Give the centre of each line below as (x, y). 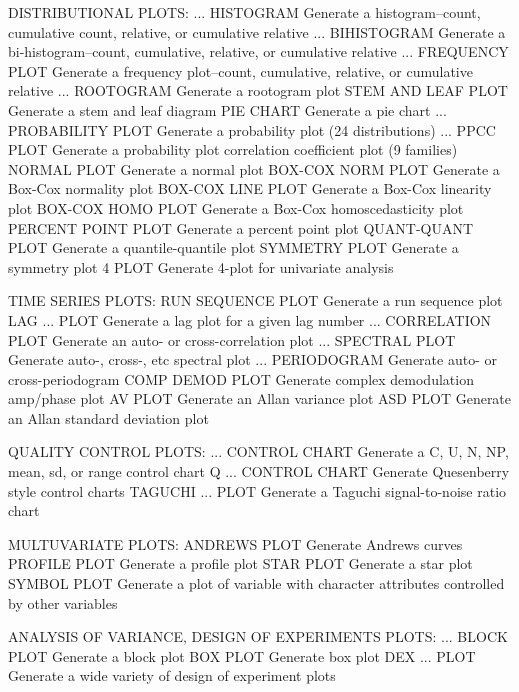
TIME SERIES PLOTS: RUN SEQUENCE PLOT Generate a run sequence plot (255, 300)
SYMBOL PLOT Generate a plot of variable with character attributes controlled (256, 583)
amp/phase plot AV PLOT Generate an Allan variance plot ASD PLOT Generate (260, 398)
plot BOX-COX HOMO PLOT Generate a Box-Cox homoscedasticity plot (236, 207)
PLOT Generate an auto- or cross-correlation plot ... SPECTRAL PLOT (232, 339)
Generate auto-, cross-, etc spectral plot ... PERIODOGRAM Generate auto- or (252, 359)
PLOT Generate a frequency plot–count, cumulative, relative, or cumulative (240, 70)
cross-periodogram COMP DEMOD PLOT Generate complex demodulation (241, 378)
